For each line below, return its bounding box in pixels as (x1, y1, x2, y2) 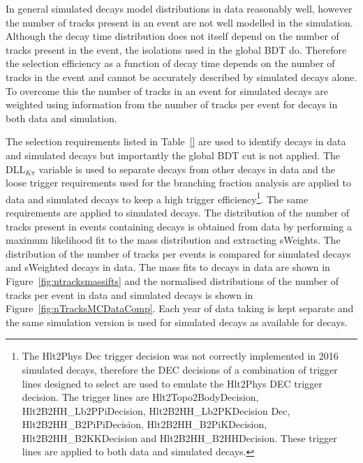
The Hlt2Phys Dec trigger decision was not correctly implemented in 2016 (22, 348, 339, 363)
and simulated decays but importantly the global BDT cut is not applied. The (6, 147, 341, 162)
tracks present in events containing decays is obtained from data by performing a (6, 219, 353, 233)
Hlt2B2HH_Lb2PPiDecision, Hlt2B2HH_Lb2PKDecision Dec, (22, 403, 290, 418)
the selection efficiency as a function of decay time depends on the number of (6, 56, 335, 71)
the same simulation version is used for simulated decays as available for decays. (6, 314, 348, 329)
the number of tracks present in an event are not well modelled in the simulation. (6, 15, 353, 29)
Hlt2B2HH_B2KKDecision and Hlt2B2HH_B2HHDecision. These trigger (22, 430, 337, 445)
